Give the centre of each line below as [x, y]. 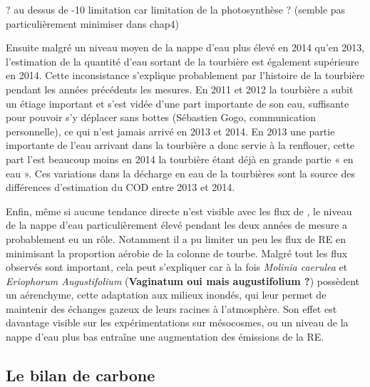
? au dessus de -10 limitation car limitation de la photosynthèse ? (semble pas [176, 9]
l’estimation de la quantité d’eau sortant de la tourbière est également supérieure [183, 61]
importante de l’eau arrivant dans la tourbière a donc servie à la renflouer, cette [180, 145]
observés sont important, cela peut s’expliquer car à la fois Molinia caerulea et [177, 267]
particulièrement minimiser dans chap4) [92, 23]
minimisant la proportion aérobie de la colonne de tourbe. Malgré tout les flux [177, 253]
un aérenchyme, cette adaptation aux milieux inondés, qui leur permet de [166, 295]
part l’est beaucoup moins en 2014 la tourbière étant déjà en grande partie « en [180, 159]
